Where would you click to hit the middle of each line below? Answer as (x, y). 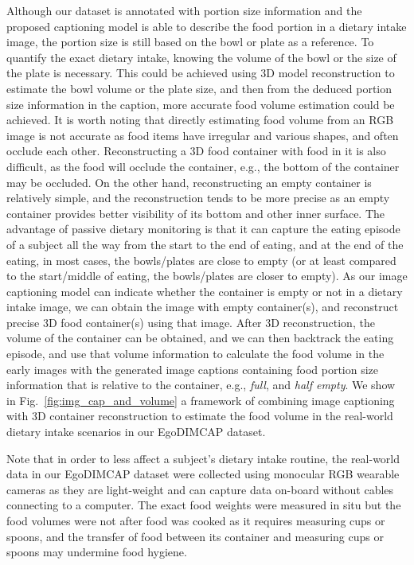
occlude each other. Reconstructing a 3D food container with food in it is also (196, 151)
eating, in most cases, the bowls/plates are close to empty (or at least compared (201, 260)
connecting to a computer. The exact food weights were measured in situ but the (204, 505)
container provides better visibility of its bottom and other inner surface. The (196, 213)
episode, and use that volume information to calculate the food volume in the (195, 354)
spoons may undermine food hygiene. (97, 552)
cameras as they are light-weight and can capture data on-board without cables (200, 489)
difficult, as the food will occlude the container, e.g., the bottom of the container (203, 166)
